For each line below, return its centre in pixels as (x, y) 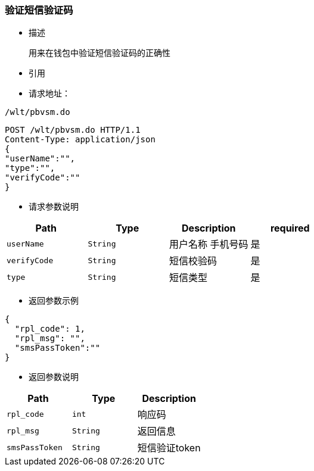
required (290, 228)
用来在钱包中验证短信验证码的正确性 (100, 53)
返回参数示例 (54, 301)
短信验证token (169, 448)
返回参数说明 (54, 377)
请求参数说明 (54, 207)
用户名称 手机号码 (209, 244)
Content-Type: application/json (80, 140)
